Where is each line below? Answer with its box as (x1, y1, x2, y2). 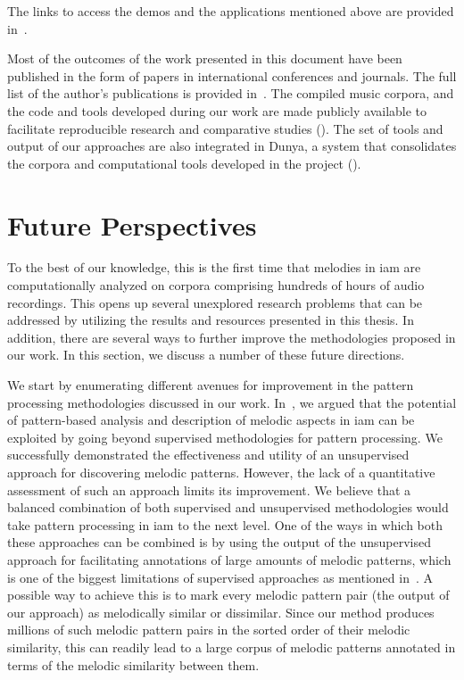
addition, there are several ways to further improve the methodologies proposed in (7, 328, 456, 346)
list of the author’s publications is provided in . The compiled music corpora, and (7, 84, 454, 103)
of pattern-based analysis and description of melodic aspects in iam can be (7, 410, 415, 429)
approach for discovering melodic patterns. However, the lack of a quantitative (7, 463, 435, 481)
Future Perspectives (7, 206, 257, 243)
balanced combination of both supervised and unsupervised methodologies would (7, 498, 449, 517)
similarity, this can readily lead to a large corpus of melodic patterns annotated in (7, 637, 456, 656)
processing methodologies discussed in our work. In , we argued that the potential (7, 393, 457, 411)
